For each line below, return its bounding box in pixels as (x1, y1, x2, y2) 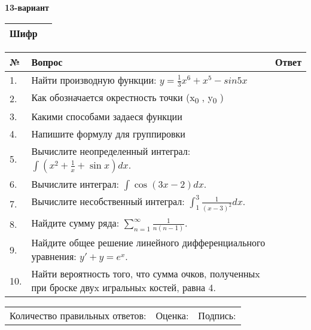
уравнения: (31, 249, 77, 264)
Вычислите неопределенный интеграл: (31, 144, 191, 158)
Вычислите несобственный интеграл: (31, 194, 185, 209)
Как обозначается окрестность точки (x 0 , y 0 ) (31, 90, 224, 106)
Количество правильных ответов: (10, 308, 147, 323)
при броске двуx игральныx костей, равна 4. (31, 280, 217, 295)
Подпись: (198, 308, 236, 323)
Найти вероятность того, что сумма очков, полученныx (31, 267, 260, 281)
